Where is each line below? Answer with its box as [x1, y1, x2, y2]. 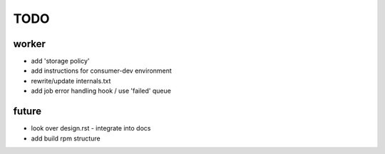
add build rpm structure [31, 134, 101, 143]
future [13, 106, 42, 118]
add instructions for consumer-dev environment [31, 66, 173, 75]
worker [13, 38, 46, 50]
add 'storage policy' [31, 57, 90, 66]
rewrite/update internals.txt [31, 76, 111, 85]
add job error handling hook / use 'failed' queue [31, 86, 171, 96]
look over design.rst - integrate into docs [31, 124, 151, 133]
